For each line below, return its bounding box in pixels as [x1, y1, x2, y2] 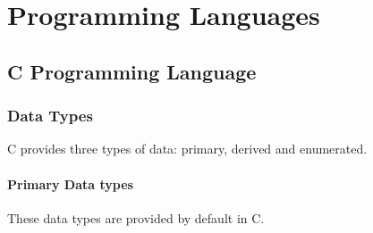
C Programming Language [7, 57, 257, 85]
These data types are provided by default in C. [7, 208, 265, 227]
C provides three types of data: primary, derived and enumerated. [7, 139, 368, 158]
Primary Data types [7, 174, 133, 193]
